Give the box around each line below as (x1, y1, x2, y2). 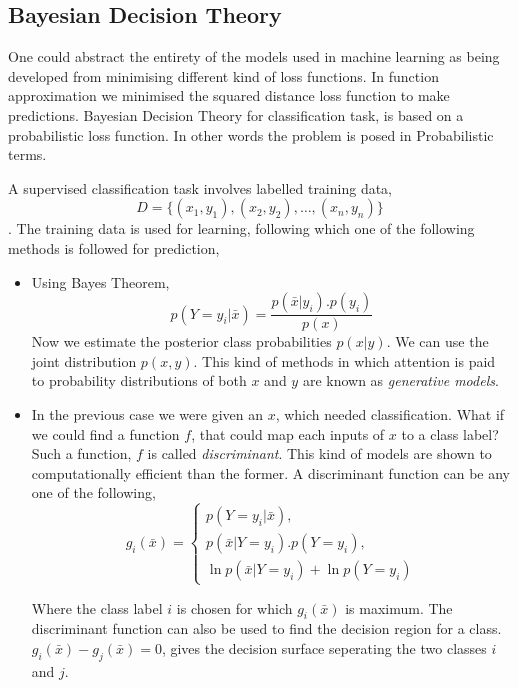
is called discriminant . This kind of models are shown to (147, 443, 492, 464)
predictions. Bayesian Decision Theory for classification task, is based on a (8, 104, 464, 125)
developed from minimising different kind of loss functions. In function (8, 65, 439, 86)
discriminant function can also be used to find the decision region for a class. (31, 618, 502, 639)
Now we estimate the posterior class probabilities (31, 331, 332, 352)
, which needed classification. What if (275, 403, 505, 424)
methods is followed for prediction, (8, 237, 220, 258)
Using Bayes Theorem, (31, 271, 170, 292)
